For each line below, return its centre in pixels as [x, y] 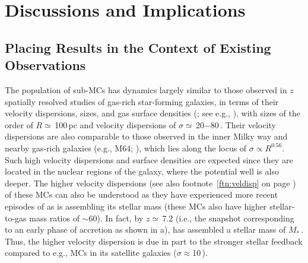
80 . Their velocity [243, 124]
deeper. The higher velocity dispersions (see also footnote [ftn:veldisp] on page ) [150, 183]
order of [19, 124]
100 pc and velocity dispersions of [115, 124]
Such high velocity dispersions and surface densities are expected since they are [149, 159]
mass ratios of [54, 218]
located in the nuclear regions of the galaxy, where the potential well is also [142, 171]
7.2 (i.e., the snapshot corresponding [228, 218]
